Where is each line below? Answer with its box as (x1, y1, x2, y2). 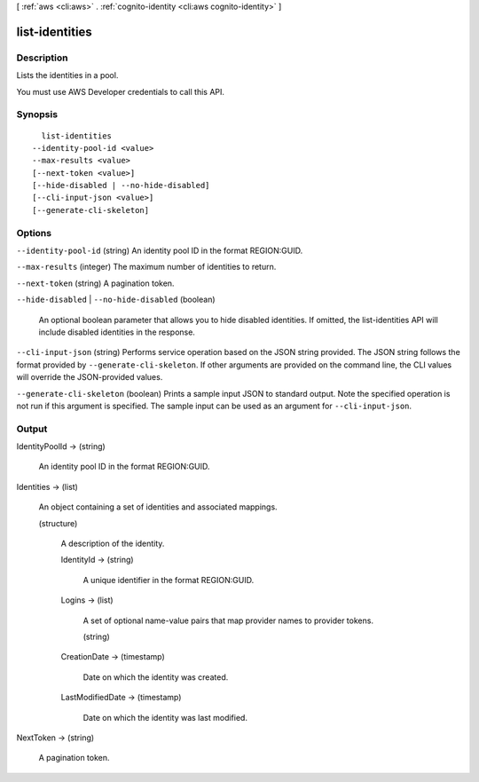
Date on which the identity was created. (82, 671, 229, 683)
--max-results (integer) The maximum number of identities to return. (16, 262, 277, 273)
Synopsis (16, 108, 58, 121)
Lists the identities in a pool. (16, 70, 119, 81)
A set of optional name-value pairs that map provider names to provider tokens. (82, 615, 374, 626)
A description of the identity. (60, 538, 165, 549)
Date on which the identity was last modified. (82, 712, 248, 723)
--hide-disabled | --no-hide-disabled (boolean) (16, 294, 216, 305)
